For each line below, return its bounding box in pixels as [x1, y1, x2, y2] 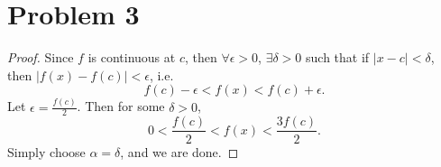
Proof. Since [7, 48, 74, 67]
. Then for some [77, 97, 165, 116]
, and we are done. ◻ [120, 142, 239, 161]
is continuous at [87, 48, 176, 67]
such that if [306, 48, 370, 67]
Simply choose [7, 142, 86, 161]
